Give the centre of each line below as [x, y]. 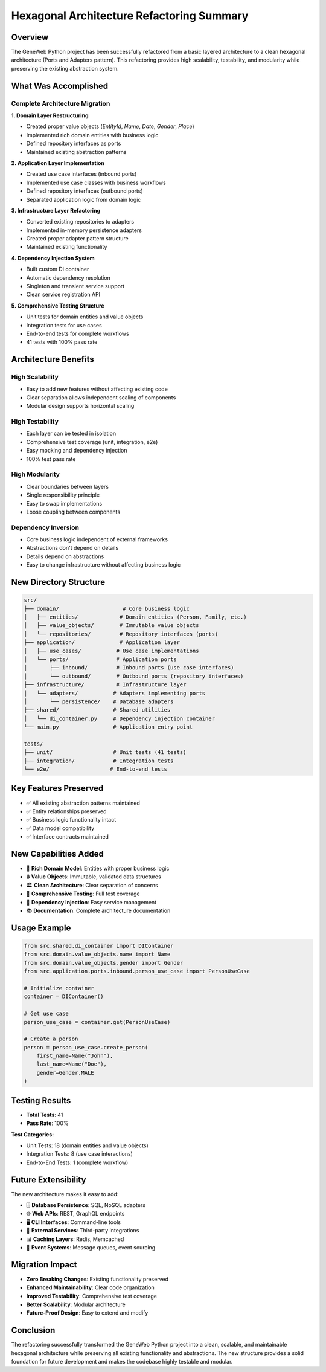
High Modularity [36, 474]
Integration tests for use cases [64, 325]
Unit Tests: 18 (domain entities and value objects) [88, 1145]
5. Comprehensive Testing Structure [58, 306]
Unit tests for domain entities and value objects [85, 317]
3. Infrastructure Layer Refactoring [56, 210]
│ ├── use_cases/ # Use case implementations [111, 651]
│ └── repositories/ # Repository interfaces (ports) [121, 634]
